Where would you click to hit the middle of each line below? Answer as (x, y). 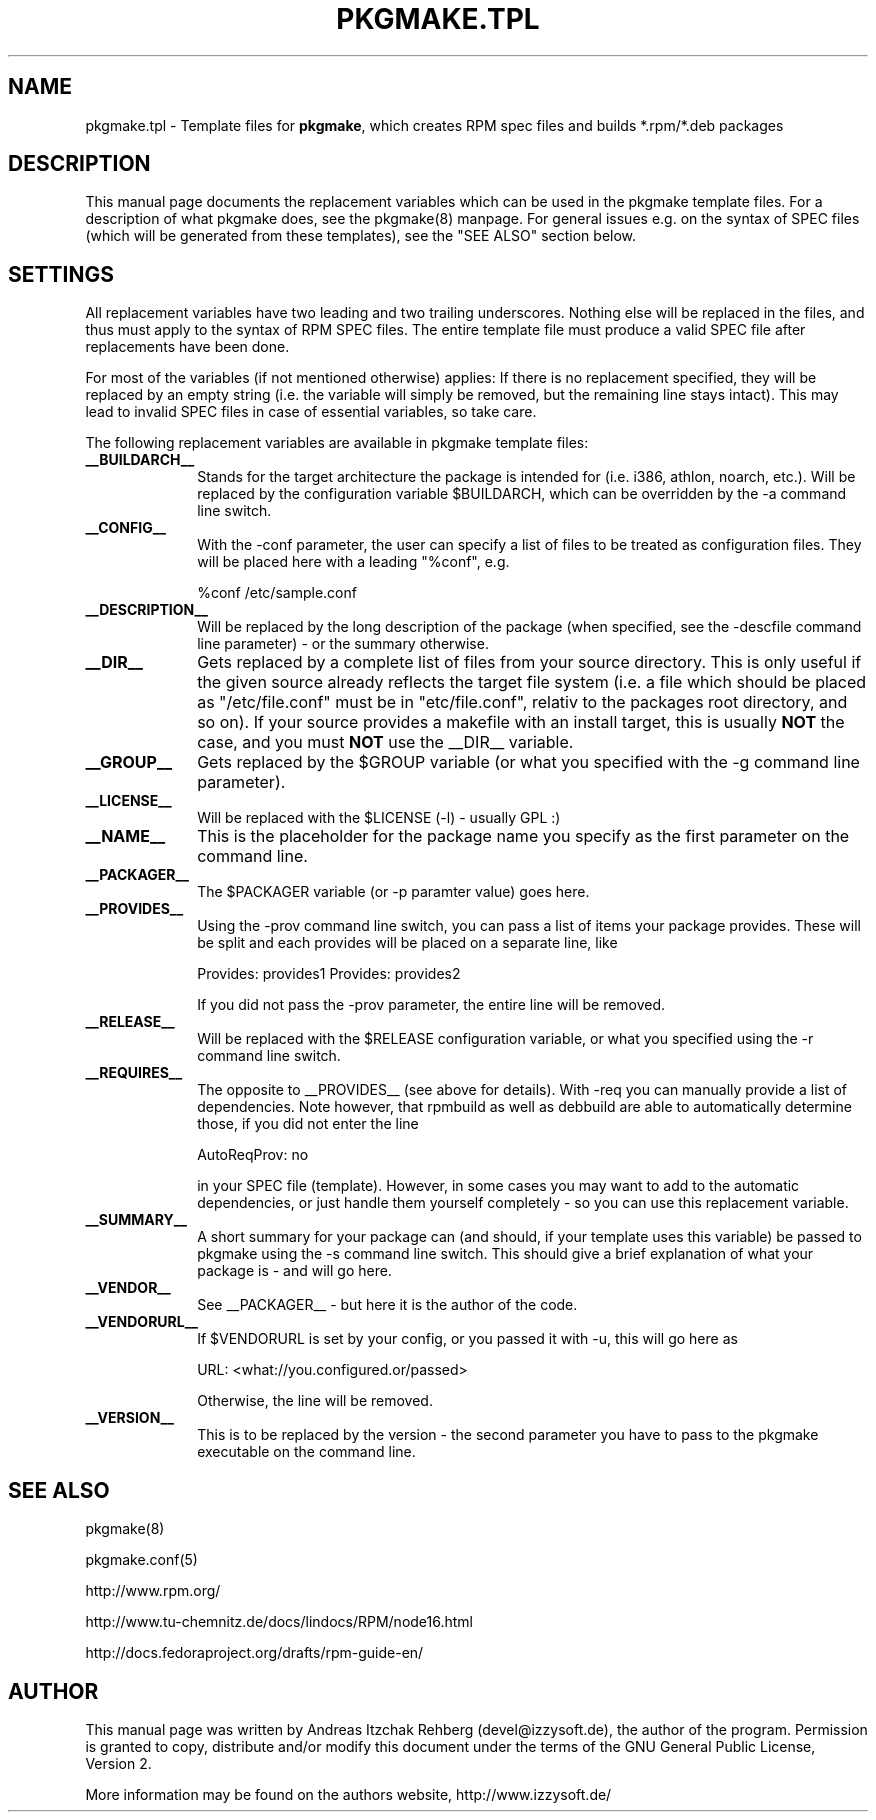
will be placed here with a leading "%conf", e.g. (353, 562)
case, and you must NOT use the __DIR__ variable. (385, 742)
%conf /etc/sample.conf (277, 593)
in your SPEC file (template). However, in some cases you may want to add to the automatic (498, 1186)
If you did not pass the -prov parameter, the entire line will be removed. (431, 1005)
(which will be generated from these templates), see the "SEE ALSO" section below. (361, 236)
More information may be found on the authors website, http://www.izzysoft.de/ (348, 1794)
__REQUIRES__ (134, 1073)
